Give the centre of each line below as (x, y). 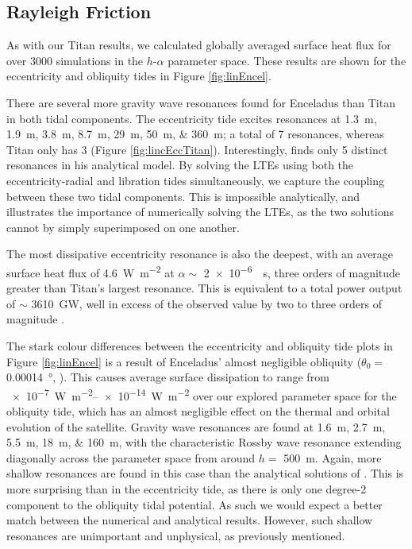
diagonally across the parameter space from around (131, 457)
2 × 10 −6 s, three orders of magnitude (302, 271)
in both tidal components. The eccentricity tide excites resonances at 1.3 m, (192, 118)
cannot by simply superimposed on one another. (123, 227)
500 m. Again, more (333, 457)
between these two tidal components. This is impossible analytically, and (183, 196)
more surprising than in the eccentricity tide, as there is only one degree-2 (187, 488)
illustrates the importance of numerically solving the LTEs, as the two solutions (200, 212)
